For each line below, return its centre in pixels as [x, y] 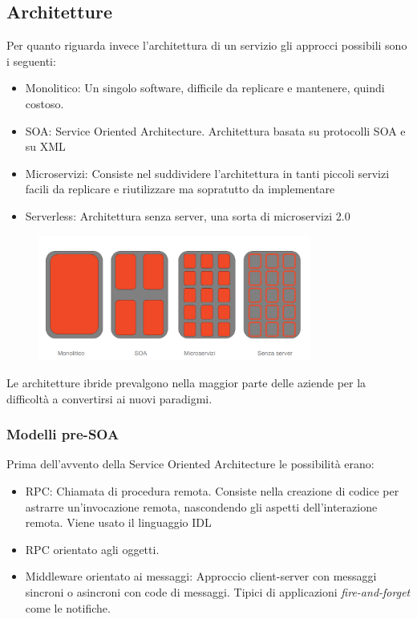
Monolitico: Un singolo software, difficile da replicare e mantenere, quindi [205, 88]
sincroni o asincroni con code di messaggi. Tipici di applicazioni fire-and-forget [218, 591]
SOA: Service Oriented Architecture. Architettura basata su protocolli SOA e [215, 130]
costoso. [45, 103]
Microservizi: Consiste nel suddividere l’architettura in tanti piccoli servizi [207, 173]
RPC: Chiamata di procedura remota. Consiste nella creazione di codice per [212, 490]
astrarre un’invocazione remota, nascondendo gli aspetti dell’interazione [201, 506]
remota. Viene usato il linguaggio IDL [118, 522]
